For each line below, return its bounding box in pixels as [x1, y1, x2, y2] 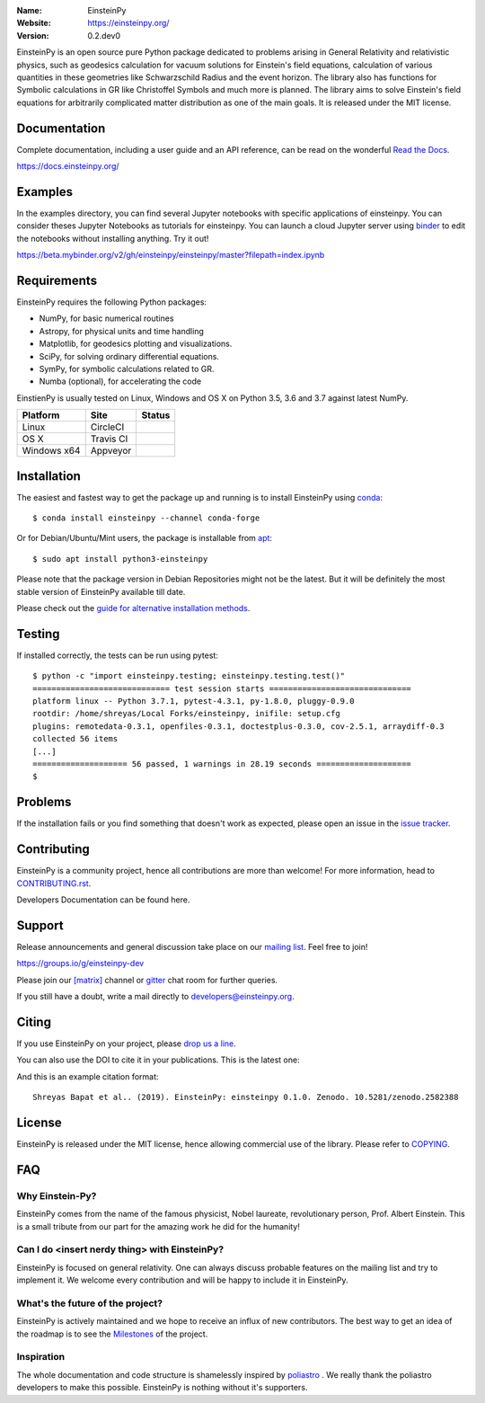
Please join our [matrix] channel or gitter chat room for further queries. [16, 974, 278, 985]
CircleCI [90, 421, 125, 433]
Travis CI [90, 432, 128, 445]
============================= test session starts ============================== [32, 683, 412, 694]
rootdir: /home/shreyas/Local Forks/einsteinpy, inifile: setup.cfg [32, 708, 340, 719]
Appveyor [90, 445, 132, 457]
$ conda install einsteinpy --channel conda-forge [32, 513, 260, 523]
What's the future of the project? [16, 1297, 163, 1310]
